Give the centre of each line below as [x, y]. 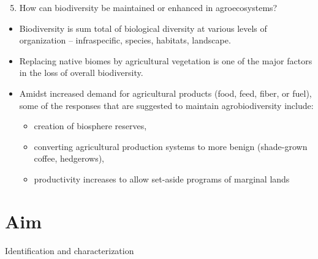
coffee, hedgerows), [69, 158]
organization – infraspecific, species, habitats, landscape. [125, 40]
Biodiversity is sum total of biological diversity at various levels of [143, 28]
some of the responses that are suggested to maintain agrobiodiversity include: [166, 105]
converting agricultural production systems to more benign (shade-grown [171, 146]
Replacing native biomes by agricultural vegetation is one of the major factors [166, 60]
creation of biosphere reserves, [90, 126]
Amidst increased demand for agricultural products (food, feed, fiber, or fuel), [165, 93]
